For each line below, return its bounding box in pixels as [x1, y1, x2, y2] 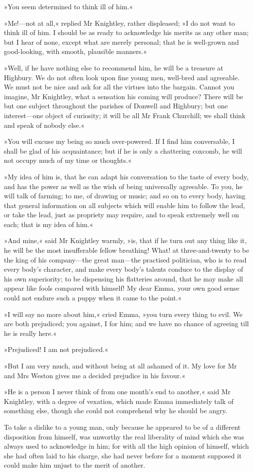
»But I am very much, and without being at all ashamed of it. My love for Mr [4, 361, 237, 370]
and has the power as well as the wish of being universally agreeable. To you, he [4, 181, 243, 191]
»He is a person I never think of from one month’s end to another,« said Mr [4, 386, 231, 397]
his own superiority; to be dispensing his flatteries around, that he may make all [4, 273, 243, 283]
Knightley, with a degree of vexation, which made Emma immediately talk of [4, 396, 234, 406]
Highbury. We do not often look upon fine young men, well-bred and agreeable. [4, 72, 240, 82]
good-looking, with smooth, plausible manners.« [4, 46, 147, 56]
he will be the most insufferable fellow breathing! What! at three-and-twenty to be [4, 245, 249, 255]
